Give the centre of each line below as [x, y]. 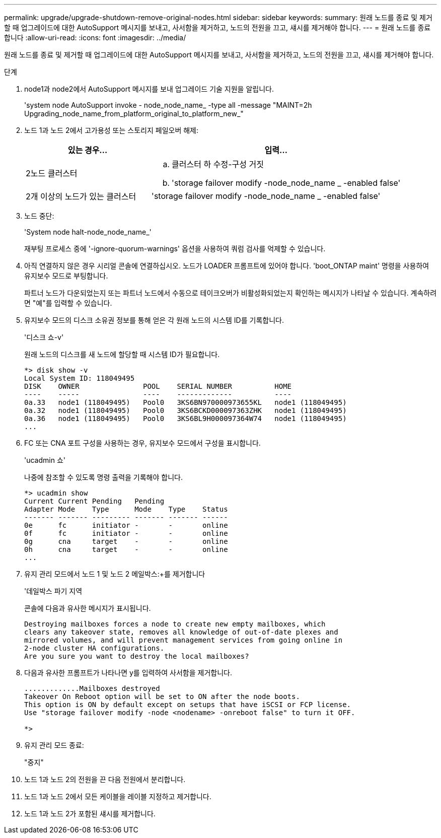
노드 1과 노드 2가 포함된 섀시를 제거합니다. [90, 814]
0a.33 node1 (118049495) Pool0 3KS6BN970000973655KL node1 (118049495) [186, 402]
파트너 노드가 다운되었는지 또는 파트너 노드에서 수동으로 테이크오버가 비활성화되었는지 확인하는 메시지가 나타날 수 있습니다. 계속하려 [231, 293]
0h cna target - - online [126, 549]
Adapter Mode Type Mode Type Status [126, 509]
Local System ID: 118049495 [80, 378]
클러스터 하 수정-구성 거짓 [218, 164]
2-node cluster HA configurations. [94, 648]
